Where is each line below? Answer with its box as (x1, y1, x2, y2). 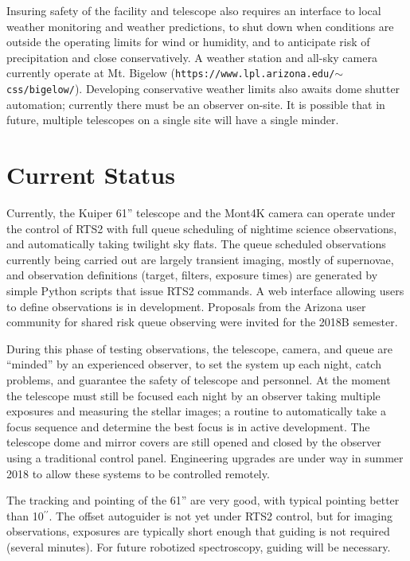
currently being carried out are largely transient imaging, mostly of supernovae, (6, 251, 394, 267)
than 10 (6, 507, 44, 524)
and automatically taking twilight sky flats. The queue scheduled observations (6, 236, 386, 252)
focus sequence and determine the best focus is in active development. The (6, 418, 370, 434)
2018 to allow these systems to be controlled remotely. (6, 465, 270, 481)
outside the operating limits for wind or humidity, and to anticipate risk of (6, 33, 370, 50)
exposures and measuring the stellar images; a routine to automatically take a (6, 403, 386, 419)
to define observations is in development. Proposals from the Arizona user (6, 298, 366, 314)
